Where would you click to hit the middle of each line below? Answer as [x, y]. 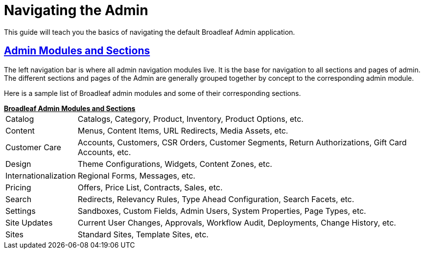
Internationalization [41, 175]
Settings [21, 211]
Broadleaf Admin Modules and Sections [70, 108]
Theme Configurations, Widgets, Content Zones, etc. [175, 164]
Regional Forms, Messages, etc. [136, 175]
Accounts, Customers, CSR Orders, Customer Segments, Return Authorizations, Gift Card [242, 142]
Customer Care [33, 147]
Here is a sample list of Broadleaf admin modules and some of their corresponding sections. [153, 93]
